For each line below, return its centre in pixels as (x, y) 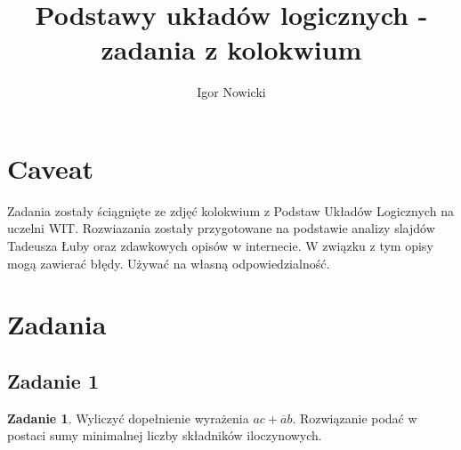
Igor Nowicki (231, 92)
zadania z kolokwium (231, 49)
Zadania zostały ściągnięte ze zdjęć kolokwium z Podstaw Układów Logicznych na (230, 210)
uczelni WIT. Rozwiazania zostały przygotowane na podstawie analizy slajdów (221, 228)
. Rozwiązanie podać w (355, 418)
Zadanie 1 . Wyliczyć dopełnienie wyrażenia (128, 418)
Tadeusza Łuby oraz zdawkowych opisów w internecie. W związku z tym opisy (220, 246)
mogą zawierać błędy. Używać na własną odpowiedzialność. (169, 263)
